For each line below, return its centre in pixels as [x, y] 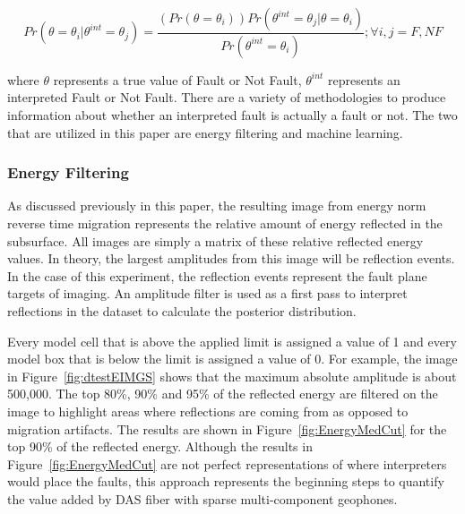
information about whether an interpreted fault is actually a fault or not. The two [232, 115]
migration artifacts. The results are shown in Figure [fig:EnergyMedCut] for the [227, 428]
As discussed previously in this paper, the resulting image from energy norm [217, 206]
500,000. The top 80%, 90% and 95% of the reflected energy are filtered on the [223, 394]
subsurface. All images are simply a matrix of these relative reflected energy [215, 240]
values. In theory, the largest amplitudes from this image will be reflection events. [231, 258]
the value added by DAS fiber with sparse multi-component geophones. [202, 498]
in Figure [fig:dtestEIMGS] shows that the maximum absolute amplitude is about [232, 376]
